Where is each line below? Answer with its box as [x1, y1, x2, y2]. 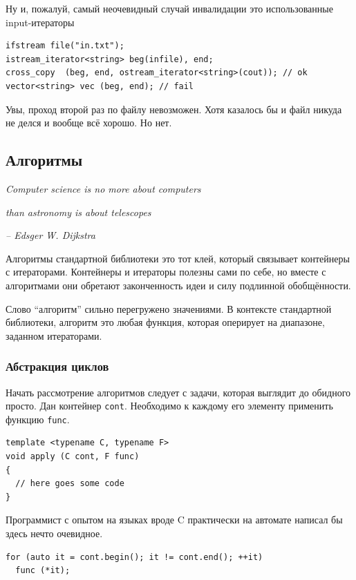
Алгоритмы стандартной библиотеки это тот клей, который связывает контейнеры [6, 251, 350, 265]
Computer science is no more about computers [6, 181, 201, 195]
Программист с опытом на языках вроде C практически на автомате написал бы [6, 512, 343, 527]
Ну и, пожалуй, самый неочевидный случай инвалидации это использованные [6, 1, 333, 15]
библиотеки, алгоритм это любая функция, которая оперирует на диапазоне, [6, 315, 325, 329]
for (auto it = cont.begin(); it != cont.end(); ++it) [6, 552, 263, 562]
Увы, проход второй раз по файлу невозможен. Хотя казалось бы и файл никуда [6, 101, 342, 116]
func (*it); [15, 565, 71, 576]
